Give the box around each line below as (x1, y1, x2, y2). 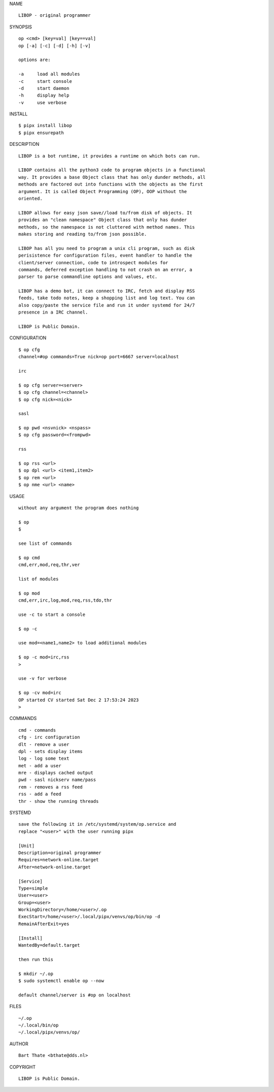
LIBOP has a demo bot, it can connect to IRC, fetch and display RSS (18, 288, 195, 294)
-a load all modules (18, 71, 80, 77)
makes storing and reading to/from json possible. (18, 231, 147, 237)
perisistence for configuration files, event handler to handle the (18, 253, 192, 259)
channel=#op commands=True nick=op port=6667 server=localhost (18, 354, 179, 360)
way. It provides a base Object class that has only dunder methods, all (18, 174, 206, 180)
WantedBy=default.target (18, 943, 80, 948)
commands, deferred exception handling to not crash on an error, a (18, 267, 192, 272)
